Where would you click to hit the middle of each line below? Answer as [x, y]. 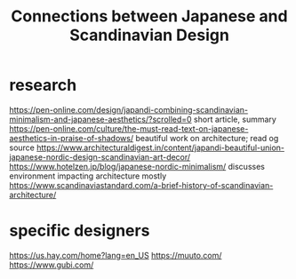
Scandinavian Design [149, 35]
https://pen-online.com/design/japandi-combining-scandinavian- [129, 109]
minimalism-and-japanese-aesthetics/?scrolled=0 [101, 119]
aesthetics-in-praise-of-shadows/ [72, 138]
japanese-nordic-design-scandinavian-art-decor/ [100, 156]
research [43, 85]
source [22, 147]
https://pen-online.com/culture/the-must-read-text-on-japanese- [129, 128]
